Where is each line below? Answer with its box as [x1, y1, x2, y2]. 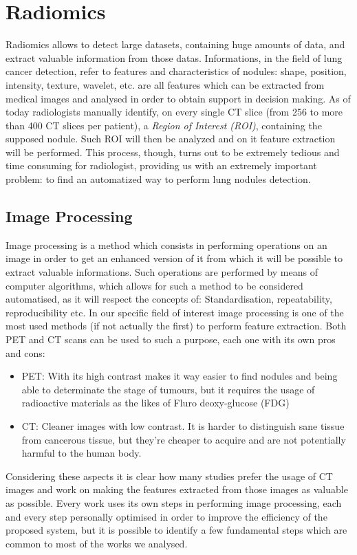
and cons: [6, 345, 45, 360]
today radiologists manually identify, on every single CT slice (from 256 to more [6, 105, 343, 119]
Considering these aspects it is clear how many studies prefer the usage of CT [6, 468, 333, 483]
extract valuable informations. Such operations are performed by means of [6, 265, 318, 279]
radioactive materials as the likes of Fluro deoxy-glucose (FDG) [21, 395, 290, 410]
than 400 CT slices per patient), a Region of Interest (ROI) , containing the [6, 118, 322, 132]
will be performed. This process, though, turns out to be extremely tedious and [6, 144, 340, 159]
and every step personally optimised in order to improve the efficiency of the [6, 509, 327, 523]
